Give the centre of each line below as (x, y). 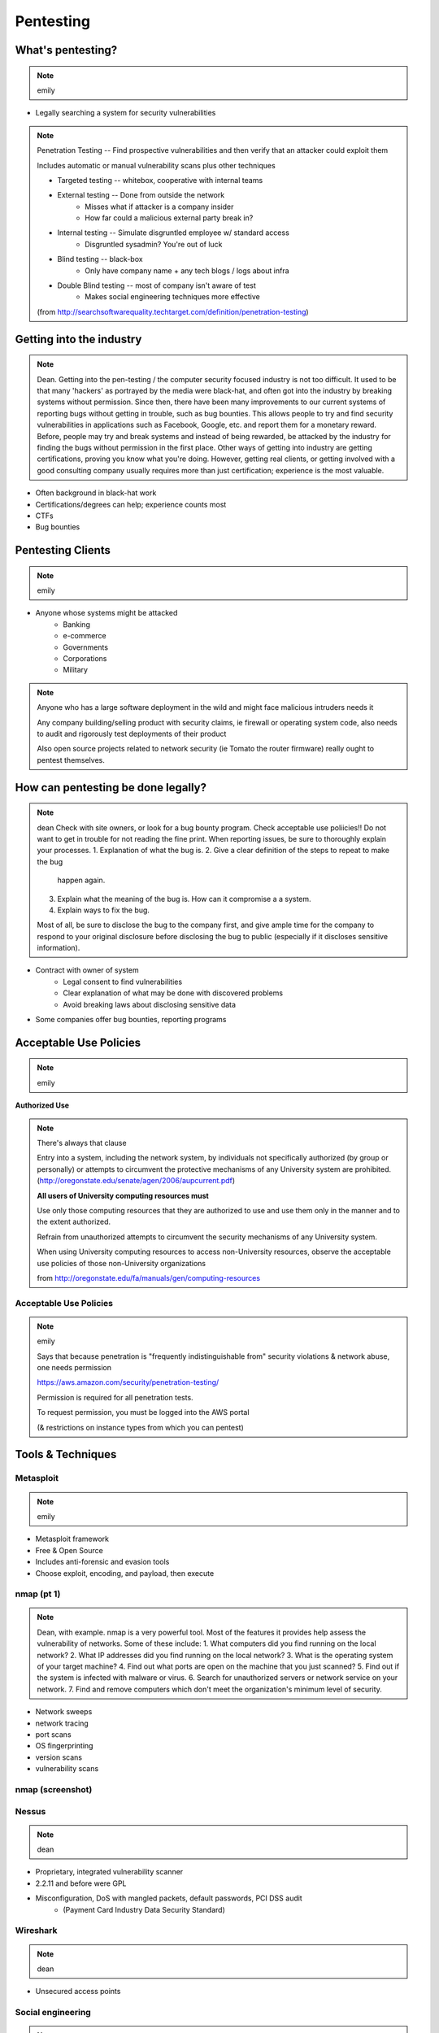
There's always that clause (82, 1143)
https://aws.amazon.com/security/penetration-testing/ (128, 1382)
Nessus (30, 1811)
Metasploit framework (72, 1539)
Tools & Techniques (66, 1454)
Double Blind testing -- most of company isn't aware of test (156, 285)
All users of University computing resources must (123, 1195)
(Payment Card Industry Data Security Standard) (144, 1909)
